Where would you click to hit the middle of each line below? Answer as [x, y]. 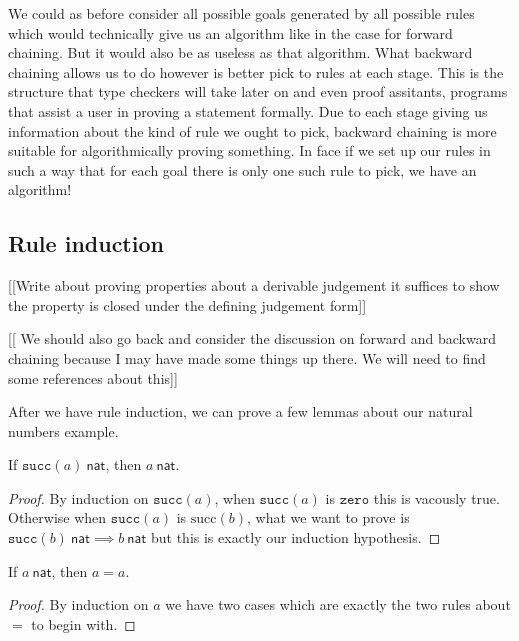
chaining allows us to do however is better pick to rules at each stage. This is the [256, 71]
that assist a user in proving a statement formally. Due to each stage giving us [248, 110]
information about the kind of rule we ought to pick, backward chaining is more [252, 130]
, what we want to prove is [328, 517]
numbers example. [63, 430]
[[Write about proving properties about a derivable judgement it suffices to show [254, 285]
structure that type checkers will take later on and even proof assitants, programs [258, 91]
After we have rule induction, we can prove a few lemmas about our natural [240, 411]
